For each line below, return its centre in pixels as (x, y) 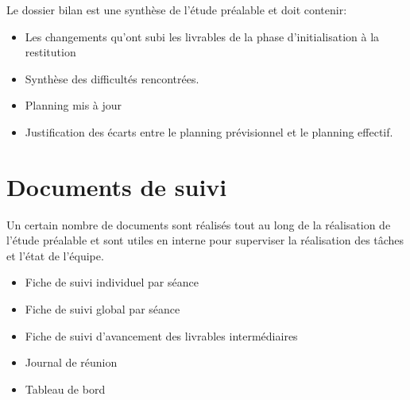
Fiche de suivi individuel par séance (112, 282)
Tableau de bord (65, 388)
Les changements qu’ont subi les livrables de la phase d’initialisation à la (202, 36)
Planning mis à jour (73, 105)
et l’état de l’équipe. (55, 255)
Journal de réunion (71, 362)
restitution (50, 52)
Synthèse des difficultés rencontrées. (112, 78)
